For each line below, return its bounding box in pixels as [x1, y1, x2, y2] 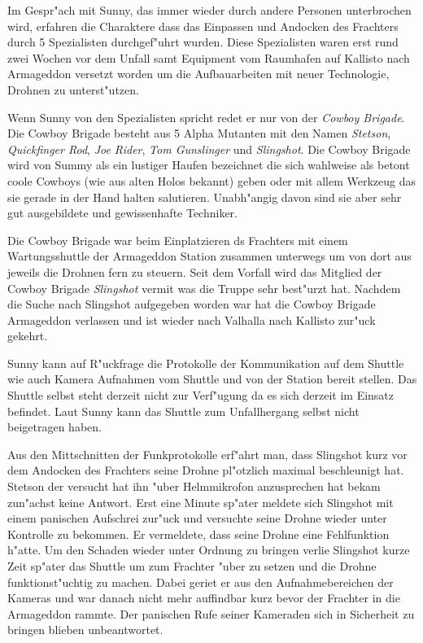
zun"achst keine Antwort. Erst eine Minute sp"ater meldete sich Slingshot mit [7, 493, 394, 510]
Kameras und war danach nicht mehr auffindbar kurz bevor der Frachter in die [7, 589, 400, 606]
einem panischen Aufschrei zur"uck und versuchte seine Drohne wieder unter [7, 510, 387, 527]
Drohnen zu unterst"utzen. [7, 81, 139, 98]
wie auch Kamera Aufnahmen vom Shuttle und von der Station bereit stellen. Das [7, 370, 417, 387]
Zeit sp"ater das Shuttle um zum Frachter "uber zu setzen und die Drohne [7, 558, 377, 574]
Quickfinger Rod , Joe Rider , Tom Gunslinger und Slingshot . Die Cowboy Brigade [7, 140, 411, 157]
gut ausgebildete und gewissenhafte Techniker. [7, 204, 238, 221]
